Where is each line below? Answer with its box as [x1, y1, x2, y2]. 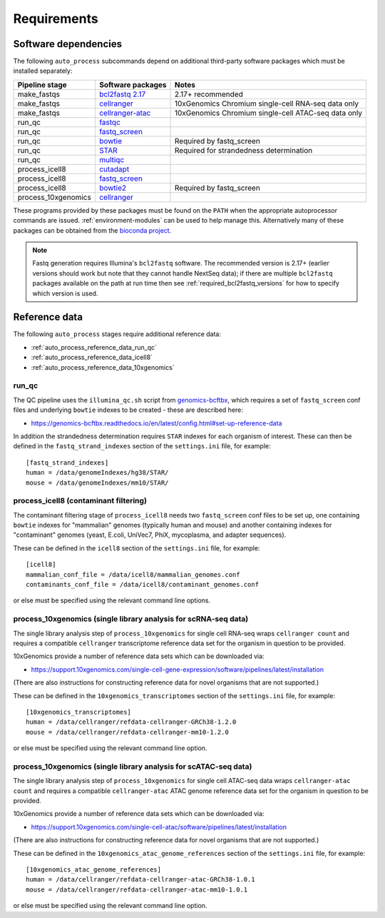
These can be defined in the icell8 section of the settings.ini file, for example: [13, 543, 260, 553]
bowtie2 [98, 183, 127, 193]
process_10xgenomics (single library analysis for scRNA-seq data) [13, 614, 249, 624]
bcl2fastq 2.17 [98, 89, 146, 99]
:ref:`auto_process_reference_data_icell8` [31, 353, 153, 362]
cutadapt [98, 164, 130, 174]
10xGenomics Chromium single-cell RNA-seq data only [175, 99, 359, 109]
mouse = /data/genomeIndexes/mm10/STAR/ [26, 478, 169, 487]
